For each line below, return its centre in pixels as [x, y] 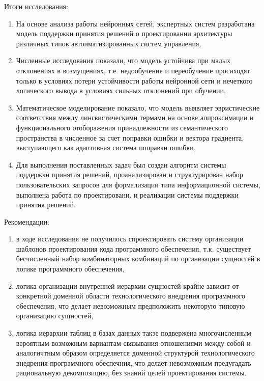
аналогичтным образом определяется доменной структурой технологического [135, 353]
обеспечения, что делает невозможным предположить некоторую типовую [130, 305]
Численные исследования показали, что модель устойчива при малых [123, 60]
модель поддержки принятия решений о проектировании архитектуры [124, 33]
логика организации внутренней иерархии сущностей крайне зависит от [127, 285]
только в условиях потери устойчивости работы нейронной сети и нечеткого [134, 80]
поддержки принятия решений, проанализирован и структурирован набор [129, 174]
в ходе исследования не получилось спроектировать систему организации [130, 239]
